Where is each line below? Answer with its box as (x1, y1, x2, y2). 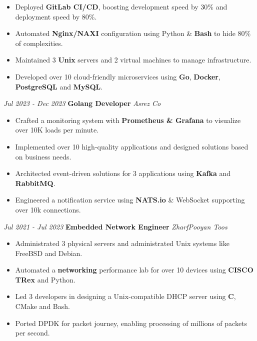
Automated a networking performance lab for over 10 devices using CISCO (15, 264, 253, 275)
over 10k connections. (15, 204, 81, 214)
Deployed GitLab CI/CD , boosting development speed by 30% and (15, 1, 227, 11)
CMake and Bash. (15, 301, 70, 311)
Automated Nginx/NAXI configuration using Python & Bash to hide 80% (15, 28, 251, 38)
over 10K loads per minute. (15, 124, 99, 135)
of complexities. (15, 37, 63, 48)
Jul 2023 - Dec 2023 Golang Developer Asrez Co (3, 98, 161, 108)
